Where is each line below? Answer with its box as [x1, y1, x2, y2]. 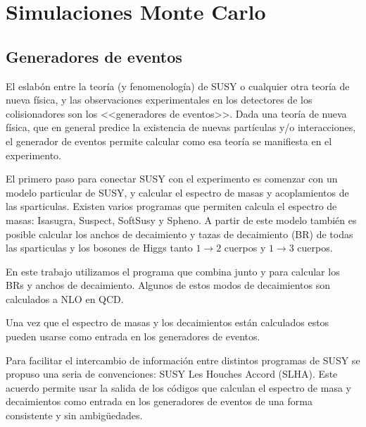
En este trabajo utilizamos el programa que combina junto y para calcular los [6, 264, 340, 278]
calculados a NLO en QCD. [6, 291, 124, 306]
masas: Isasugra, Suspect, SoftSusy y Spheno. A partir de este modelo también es [6, 212, 357, 227]
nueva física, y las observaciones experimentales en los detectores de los [6, 92, 313, 107]
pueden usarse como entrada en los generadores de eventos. [6, 329, 260, 344]
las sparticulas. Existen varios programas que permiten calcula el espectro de [6, 199, 337, 213]
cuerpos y [224, 240, 266, 255]
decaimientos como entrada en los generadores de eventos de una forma [6, 394, 313, 409]
